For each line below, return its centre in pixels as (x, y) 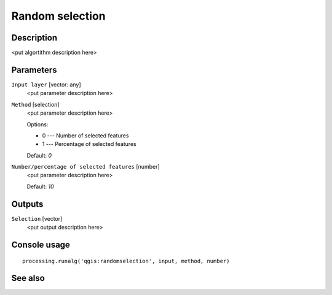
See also (28, 278)
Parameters (34, 70)
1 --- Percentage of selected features (89, 144)
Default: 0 (39, 155)
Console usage (41, 244)
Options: (38, 124)
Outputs (27, 204)
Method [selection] (35, 104)
